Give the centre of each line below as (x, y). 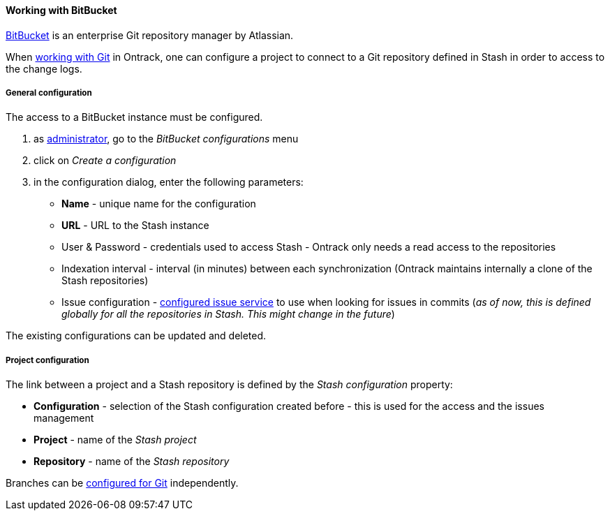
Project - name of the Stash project (115, 440)
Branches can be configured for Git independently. (122, 483)
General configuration (49, 93)
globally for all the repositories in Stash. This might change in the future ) (228, 314)
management (64, 418)
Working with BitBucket (61, 10)
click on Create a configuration (105, 161)
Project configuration (47, 360)
